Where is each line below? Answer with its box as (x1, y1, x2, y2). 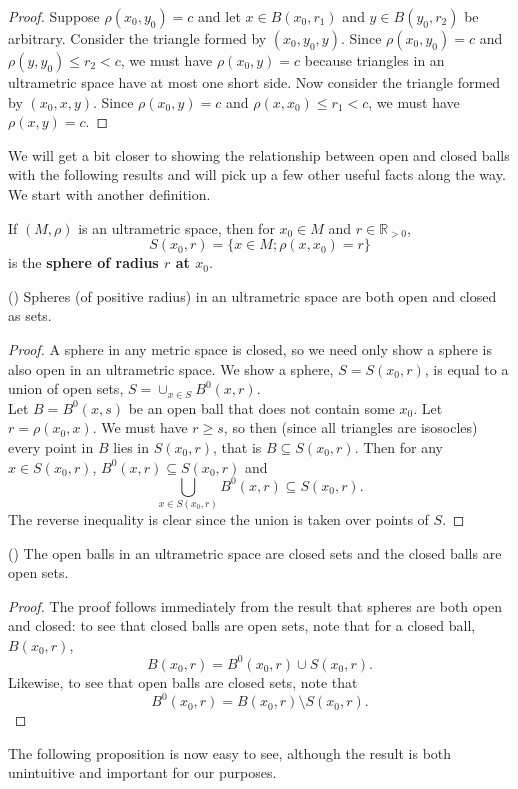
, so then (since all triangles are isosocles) (223, 417, 478, 438)
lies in (113, 436, 150, 457)
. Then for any (354, 436, 443, 457)
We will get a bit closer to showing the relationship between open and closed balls (8, 144, 510, 165)
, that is (213, 436, 262, 457)
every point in (8, 436, 94, 457)
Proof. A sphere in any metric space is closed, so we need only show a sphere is (8, 338, 492, 359)
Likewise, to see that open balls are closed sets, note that (8, 671, 358, 692)
